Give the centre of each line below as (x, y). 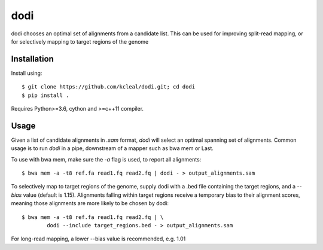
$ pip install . (45, 95)
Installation (32, 59)
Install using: (27, 73)
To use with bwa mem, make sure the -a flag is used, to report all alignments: (106, 159)
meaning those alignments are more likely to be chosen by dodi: (90, 203)
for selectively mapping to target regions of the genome (80, 41)
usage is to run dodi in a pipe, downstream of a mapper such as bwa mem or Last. (112, 148)
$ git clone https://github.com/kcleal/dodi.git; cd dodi (109, 87)
